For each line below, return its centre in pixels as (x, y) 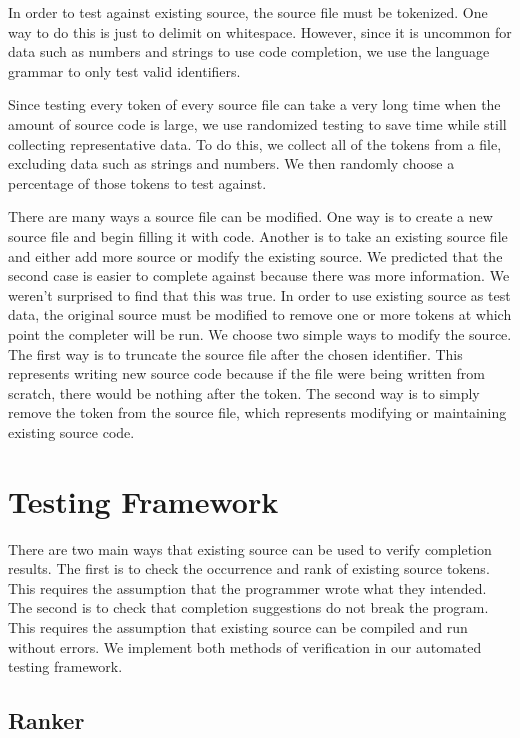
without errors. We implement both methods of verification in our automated (245, 646)
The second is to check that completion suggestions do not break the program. (248, 607)
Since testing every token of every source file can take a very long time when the (254, 104)
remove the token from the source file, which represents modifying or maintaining (257, 412)
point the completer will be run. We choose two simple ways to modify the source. (260, 333)
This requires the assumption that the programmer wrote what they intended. (247, 587)
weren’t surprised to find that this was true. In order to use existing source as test (259, 294)
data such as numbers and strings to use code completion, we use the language (249, 51)
